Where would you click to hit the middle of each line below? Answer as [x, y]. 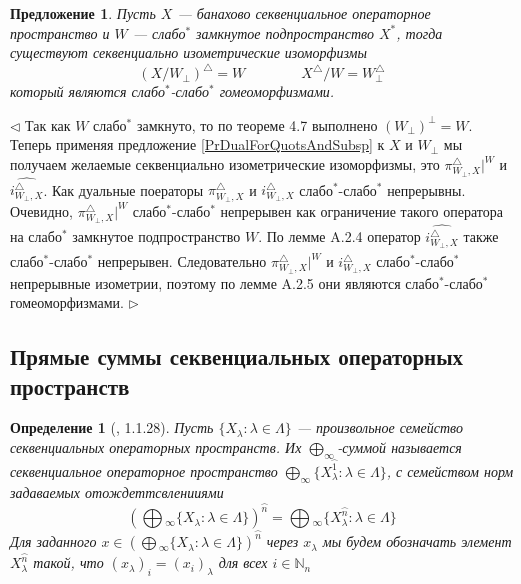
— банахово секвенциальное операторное [304, 13]
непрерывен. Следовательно [182, 261]
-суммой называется [399, 446]
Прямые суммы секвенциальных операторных [237, 356]
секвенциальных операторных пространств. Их [156, 446]
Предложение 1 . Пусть [83, 13]
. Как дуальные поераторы [123, 189]
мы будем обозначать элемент [417, 541]
